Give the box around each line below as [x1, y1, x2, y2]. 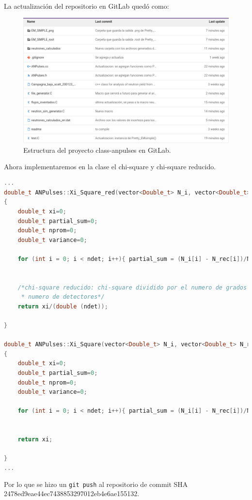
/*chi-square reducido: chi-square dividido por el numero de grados [17, 284, 247, 291]
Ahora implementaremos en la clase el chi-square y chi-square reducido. [4, 161, 216, 171]
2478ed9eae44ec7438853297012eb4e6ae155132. [4, 488, 140, 499]
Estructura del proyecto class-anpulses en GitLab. [23, 145, 171, 155]
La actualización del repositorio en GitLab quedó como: [4, 1, 169, 11]
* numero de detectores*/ [21, 293, 105, 301]
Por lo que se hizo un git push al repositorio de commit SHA [4, 479, 188, 489]
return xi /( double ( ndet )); [17, 303, 108, 310]
